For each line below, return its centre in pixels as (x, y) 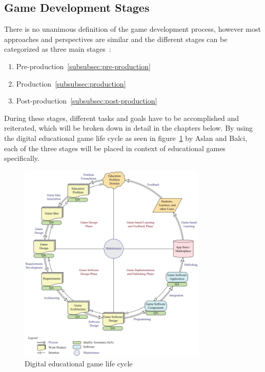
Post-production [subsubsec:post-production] (87, 101)
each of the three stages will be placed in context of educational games (115, 148)
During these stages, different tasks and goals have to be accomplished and (122, 118)
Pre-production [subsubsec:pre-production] (83, 66)
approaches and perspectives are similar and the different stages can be (116, 39)
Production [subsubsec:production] (71, 83)
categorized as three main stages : (58, 49)
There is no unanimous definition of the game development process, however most (132, 29)
